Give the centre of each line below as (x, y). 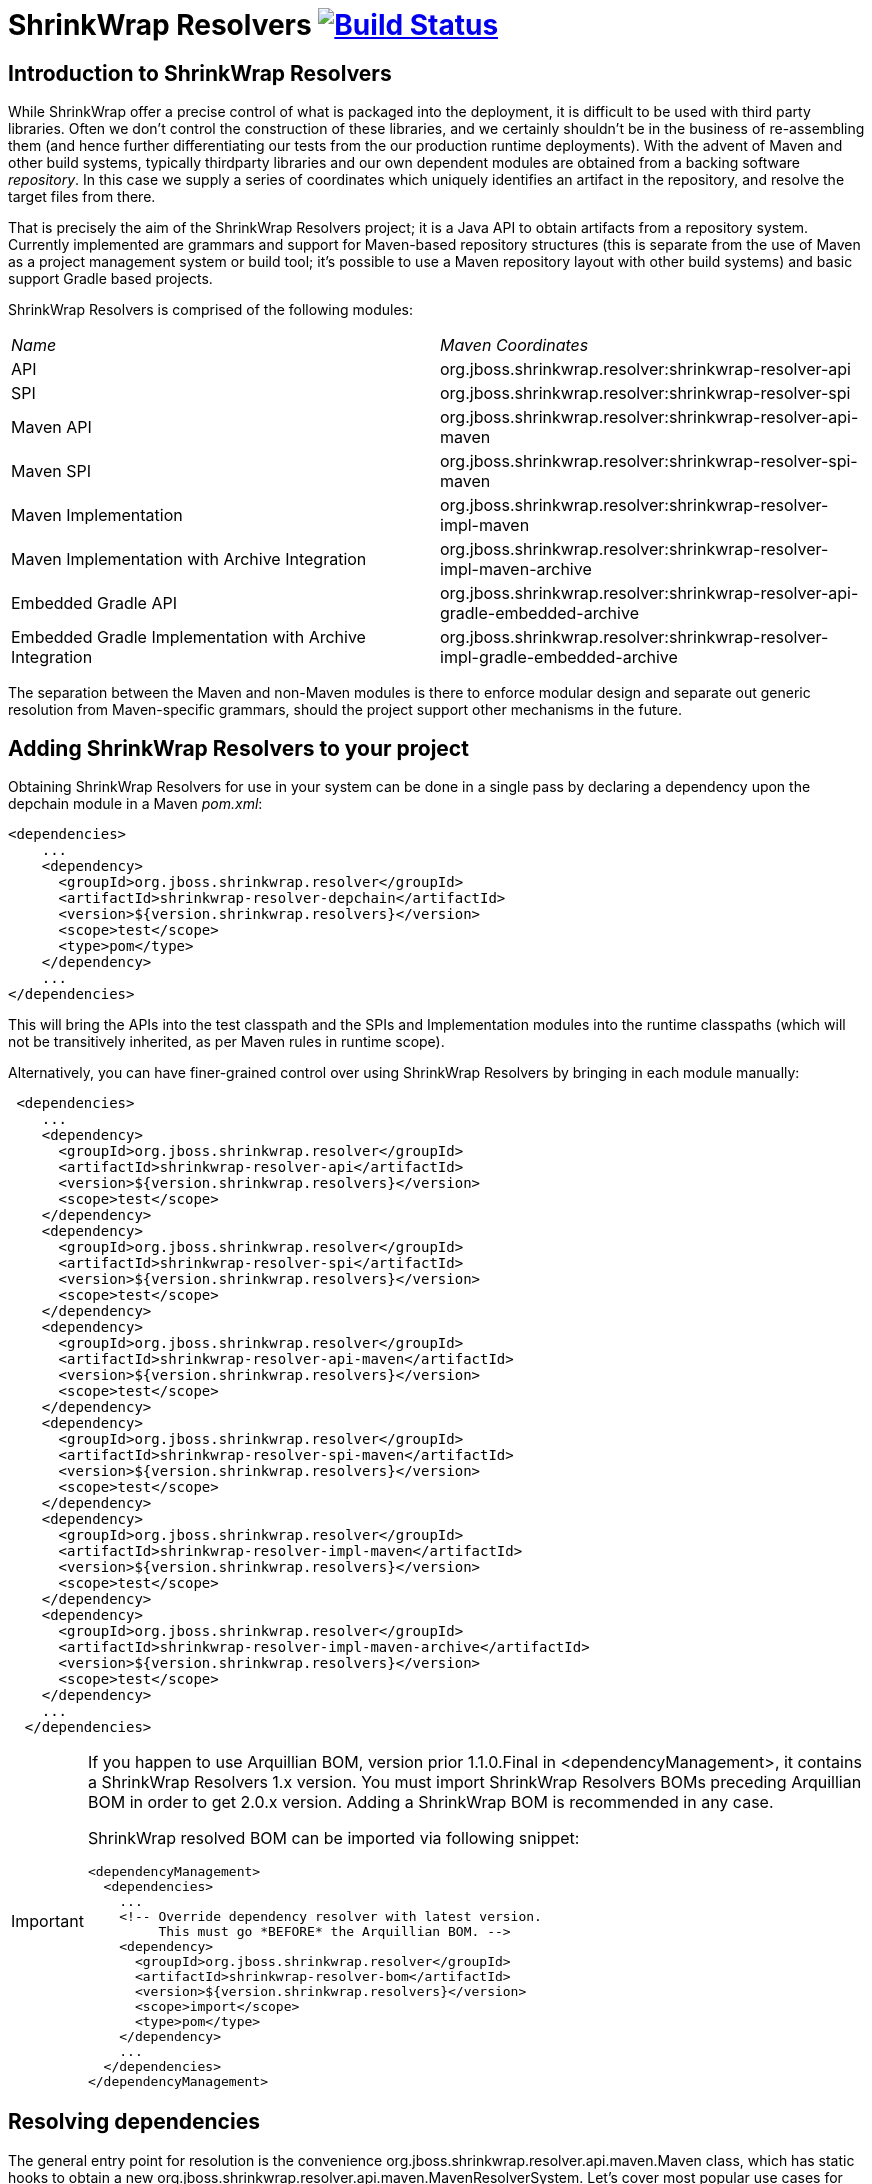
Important (47, 1920)
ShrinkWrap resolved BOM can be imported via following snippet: (333, 1838)
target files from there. (82, 197)
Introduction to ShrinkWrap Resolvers (200, 73)
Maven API (51, 427)
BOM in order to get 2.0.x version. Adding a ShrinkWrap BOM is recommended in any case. (430, 1802)
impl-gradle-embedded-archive (559, 657)
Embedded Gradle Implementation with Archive (188, 637)
